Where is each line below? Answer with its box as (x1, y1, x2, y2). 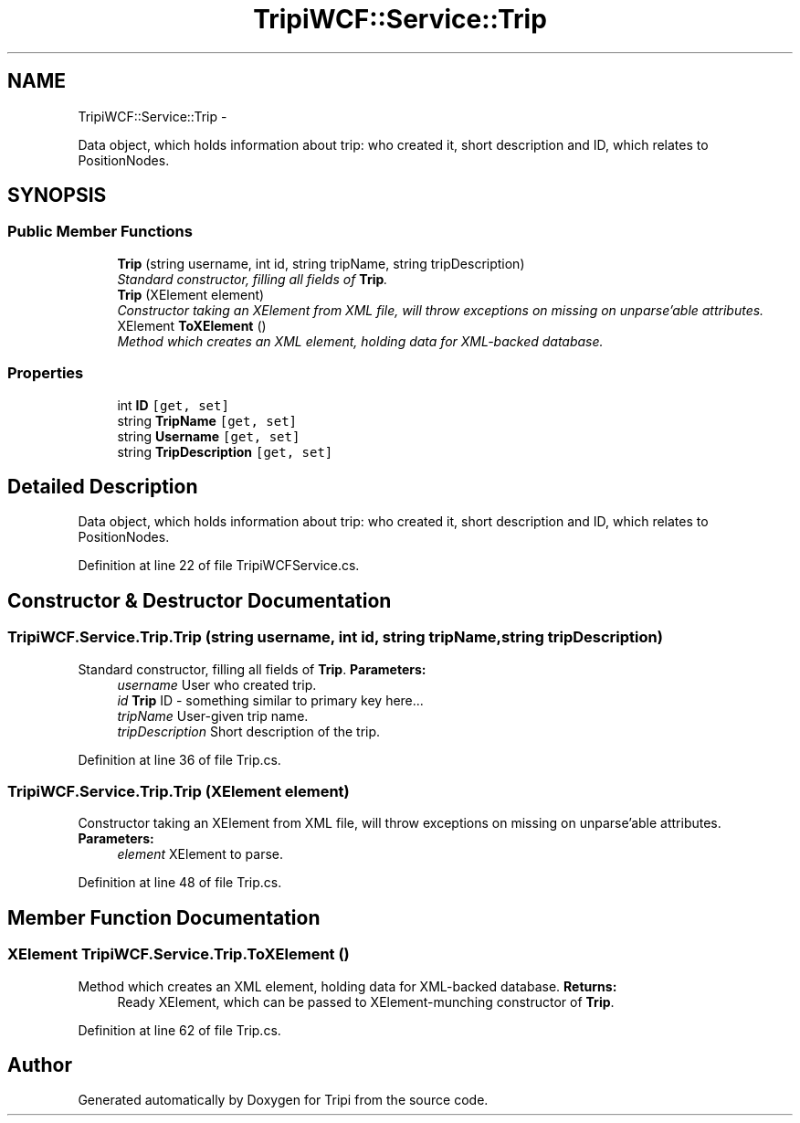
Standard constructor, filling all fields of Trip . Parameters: (78, 661, 426, 677)
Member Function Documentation (7, 906, 321, 929)
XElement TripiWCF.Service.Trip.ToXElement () (7, 945, 350, 964)
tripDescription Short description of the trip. (117, 723, 381, 739)
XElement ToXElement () (117, 317, 267, 334)
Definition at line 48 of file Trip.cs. (78, 874, 282, 891)
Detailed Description (7, 474, 198, 498)
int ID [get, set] (117, 397, 229, 413)
